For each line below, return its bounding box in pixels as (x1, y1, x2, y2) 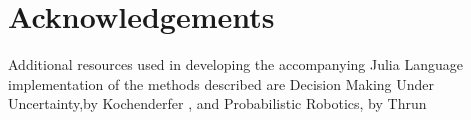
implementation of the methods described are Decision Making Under (8, 73, 434, 94)
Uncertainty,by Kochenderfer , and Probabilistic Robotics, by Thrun (8, 93, 427, 114)
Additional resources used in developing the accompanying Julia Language (8, 54, 463, 75)
